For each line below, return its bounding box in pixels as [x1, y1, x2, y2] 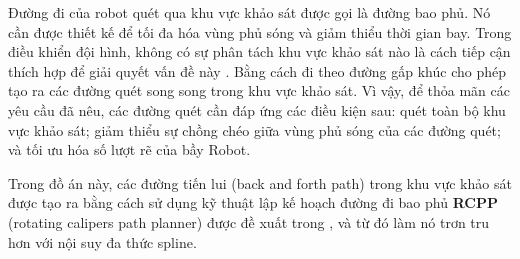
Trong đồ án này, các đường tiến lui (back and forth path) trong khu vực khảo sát [8, 172, 512, 193]
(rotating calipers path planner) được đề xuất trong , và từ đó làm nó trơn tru [8, 211, 490, 232]
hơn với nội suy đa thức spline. [8, 231, 197, 252]
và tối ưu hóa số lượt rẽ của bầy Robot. [8, 139, 251, 160]
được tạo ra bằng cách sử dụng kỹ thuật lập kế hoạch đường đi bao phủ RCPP [8, 192, 498, 213]
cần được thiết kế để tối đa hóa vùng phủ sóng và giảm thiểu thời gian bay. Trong [8, 21, 512, 42]
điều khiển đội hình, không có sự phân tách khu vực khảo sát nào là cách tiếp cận [8, 41, 511, 62]
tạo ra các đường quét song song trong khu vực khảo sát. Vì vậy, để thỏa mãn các [8, 80, 510, 101]
